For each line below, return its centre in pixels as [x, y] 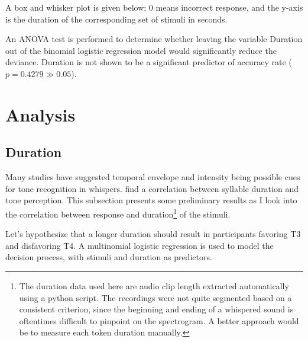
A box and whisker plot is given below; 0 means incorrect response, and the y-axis [154, 7]
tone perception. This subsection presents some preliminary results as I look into [151, 200]
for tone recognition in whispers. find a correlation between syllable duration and [152, 188]
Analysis [40, 114]
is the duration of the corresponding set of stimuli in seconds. [116, 19]
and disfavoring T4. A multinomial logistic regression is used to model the [140, 245]
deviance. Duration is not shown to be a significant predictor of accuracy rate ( [149, 62]
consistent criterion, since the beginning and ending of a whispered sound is [156, 309]
